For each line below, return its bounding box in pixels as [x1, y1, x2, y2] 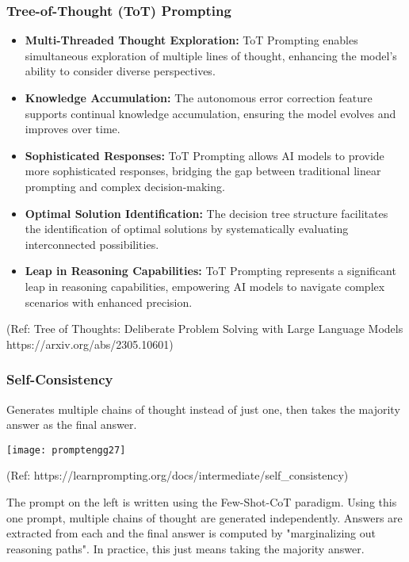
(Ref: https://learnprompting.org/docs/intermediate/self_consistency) [6, 467, 349, 484]
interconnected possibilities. [25, 235, 159, 252]
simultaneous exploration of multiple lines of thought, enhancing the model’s [25, 47, 397, 63]
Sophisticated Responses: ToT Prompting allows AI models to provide [25, 147, 384, 163]
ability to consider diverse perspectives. [25, 63, 216, 79]
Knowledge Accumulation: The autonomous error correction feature [25, 90, 373, 105]
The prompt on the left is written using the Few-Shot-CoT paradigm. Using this [6, 493, 397, 510]
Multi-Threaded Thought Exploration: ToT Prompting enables [25, 32, 358, 48]
